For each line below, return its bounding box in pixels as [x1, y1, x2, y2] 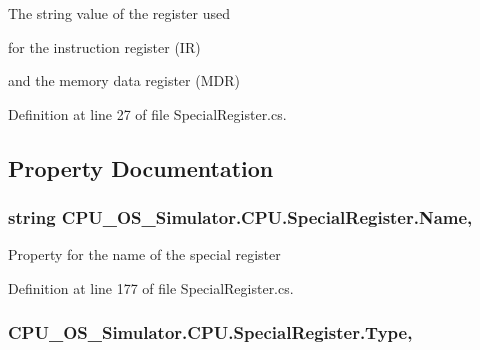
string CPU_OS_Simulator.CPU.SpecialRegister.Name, [8, 205, 473, 230]
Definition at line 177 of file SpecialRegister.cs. [8, 277, 294, 298]
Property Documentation [8, 152, 274, 183]
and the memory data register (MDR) [8, 70, 240, 91]
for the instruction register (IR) [8, 36, 201, 57]
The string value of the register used [8, 3, 230, 23]
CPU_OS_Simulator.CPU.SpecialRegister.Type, [8, 320, 413, 345]
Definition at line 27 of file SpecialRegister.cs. [8, 103, 287, 124]
